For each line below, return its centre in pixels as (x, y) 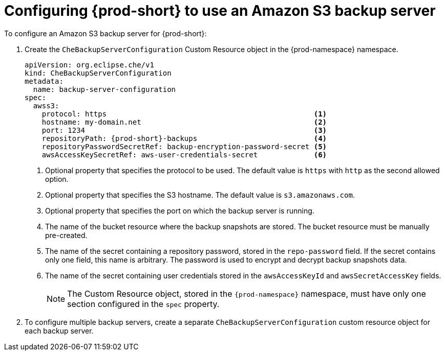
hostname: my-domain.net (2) (184, 122)
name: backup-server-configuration (104, 89)
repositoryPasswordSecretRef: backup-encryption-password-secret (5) (184, 146)
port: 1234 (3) (184, 130)
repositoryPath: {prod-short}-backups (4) (184, 138)
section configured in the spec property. (143, 304)
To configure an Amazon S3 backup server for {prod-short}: (105, 33)
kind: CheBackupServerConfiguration (98, 73)
